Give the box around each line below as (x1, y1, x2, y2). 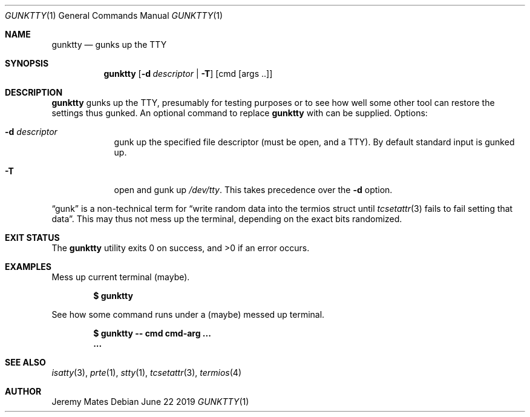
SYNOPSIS (5, 58, 49, 68)
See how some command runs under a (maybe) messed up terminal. (51, 309, 325, 320)
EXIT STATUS (5, 232, 60, 243)
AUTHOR (5, 386, 42, 396)
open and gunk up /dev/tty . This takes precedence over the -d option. (114, 185, 393, 195)
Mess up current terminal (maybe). (51, 272, 190, 282)
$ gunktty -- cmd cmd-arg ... (93, 328, 211, 338)
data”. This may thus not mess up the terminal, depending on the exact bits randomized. (51, 214, 402, 224)
